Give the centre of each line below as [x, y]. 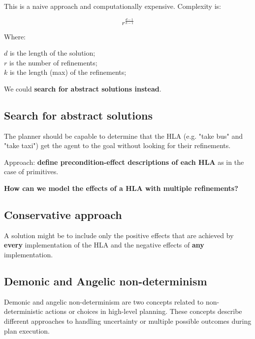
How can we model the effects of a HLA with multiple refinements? [121, 188]
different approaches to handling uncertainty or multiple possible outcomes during [128, 321]
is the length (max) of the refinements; [68, 72]
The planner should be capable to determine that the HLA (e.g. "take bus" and [123, 136]
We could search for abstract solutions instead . [83, 88]
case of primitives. [31, 171]
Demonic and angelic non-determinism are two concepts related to [104, 301]
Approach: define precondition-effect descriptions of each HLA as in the [124, 162]
